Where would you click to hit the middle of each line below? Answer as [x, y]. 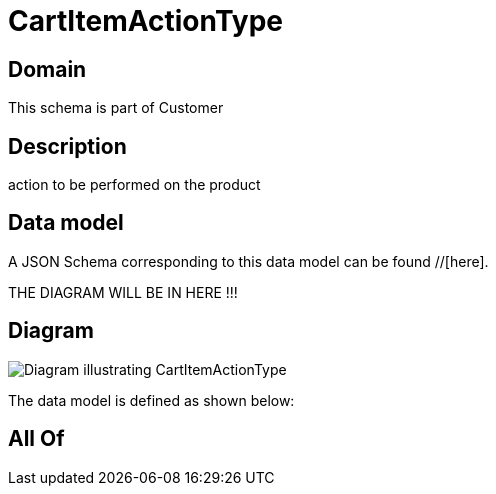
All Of [36, 439]
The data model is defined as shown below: [151, 400]
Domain [47, 69]
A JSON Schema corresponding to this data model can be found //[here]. [248, 261]
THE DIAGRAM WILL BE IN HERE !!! [123, 292]
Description [67, 146]
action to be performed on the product [134, 185]
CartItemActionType [146, 21]
